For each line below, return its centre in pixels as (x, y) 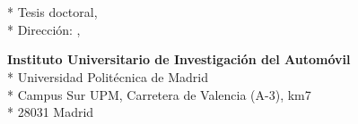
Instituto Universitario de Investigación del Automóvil (179, 59)
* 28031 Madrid (51, 112)
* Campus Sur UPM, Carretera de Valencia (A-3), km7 (159, 94)
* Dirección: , (44, 29)
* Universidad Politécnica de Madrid (108, 76)
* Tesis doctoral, (52, 12)
